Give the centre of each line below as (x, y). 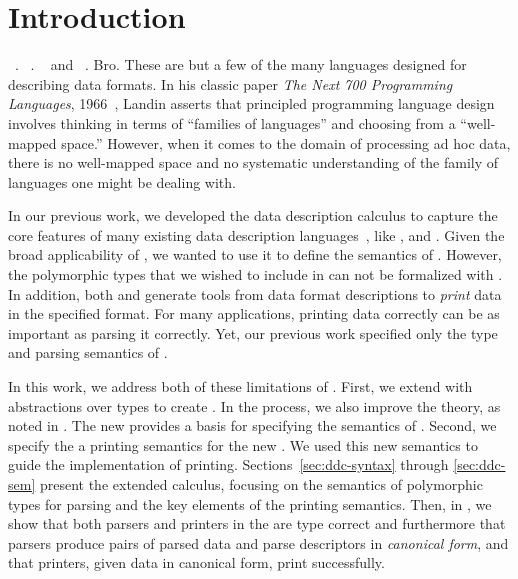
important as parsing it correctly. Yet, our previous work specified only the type (253, 332)
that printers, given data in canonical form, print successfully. (196, 562)
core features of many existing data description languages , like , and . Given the (256, 234)
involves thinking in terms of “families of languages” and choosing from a (232, 122)
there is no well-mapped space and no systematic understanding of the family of (253, 162)
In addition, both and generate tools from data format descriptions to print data (255, 293)
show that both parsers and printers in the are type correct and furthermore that (257, 523)
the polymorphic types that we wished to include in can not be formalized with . (255, 274)
